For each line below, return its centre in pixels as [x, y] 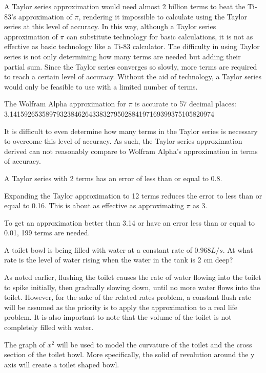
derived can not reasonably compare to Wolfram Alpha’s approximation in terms [131, 151]
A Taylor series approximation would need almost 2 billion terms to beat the [125, 6]
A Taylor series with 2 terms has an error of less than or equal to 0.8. [113, 178]
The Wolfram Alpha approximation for [65, 104]
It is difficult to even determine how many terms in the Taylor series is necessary [131, 131]
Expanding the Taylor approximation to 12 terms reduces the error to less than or [133, 195]
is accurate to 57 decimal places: [186, 104]
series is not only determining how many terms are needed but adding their [122, 56]
